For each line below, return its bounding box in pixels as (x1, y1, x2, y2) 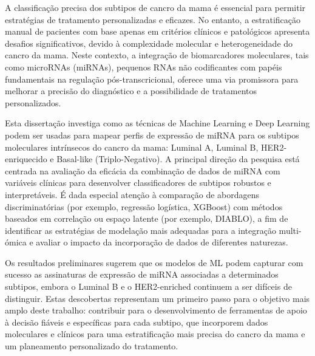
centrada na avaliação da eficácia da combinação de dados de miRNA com (5, 164, 280, 177)
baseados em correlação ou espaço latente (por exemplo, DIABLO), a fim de (5, 212, 288, 225)
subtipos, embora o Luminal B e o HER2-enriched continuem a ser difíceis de (5, 280, 292, 293)
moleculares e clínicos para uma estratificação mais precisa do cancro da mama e (5, 327, 305, 340)
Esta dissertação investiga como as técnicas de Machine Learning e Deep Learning (5, 117, 310, 129)
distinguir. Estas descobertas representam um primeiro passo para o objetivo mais (5, 292, 310, 304)
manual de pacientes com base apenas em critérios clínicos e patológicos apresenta (5, 25, 310, 38)
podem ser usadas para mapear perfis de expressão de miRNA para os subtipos (5, 128, 299, 141)
